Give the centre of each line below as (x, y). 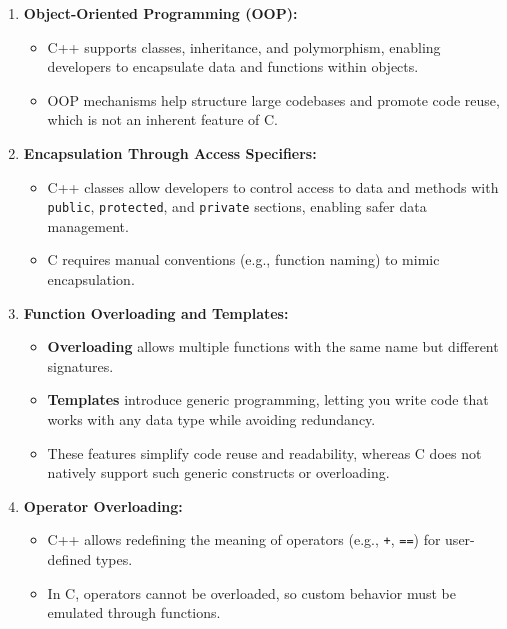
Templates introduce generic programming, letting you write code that (268, 399)
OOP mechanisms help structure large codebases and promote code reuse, (273, 99)
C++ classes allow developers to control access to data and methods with (273, 186)
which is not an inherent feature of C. (162, 119)
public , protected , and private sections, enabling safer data (237, 206)
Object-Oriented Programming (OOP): (160, 13)
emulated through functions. (134, 612)
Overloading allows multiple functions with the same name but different (273, 346)
